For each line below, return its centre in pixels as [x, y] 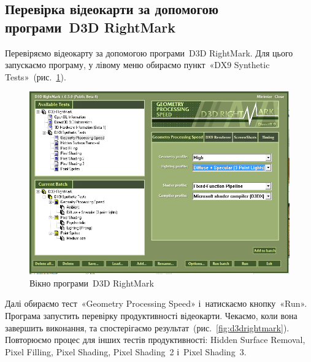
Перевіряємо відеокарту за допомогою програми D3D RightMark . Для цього [149, 52]
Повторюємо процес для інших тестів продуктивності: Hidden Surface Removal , [155, 340]
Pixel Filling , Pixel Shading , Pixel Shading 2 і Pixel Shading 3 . [126, 351]
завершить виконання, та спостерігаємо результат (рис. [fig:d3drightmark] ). [147, 327]
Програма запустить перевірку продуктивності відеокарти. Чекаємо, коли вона [151, 315]
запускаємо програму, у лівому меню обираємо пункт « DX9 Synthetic [137, 65]
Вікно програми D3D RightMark [92, 283]
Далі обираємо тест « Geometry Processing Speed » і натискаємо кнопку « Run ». [156, 303]
